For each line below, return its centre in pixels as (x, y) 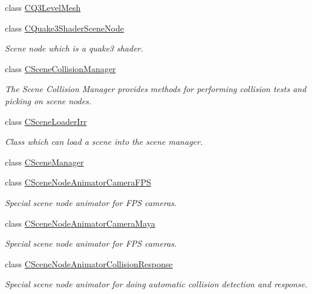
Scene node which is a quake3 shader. (74, 48)
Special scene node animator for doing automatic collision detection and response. (156, 284)
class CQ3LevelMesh (43, 7)
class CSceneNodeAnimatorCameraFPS (78, 182)
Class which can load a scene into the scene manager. (104, 142)
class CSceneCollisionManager (60, 68)
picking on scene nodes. (48, 100)
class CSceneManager (44, 162)
